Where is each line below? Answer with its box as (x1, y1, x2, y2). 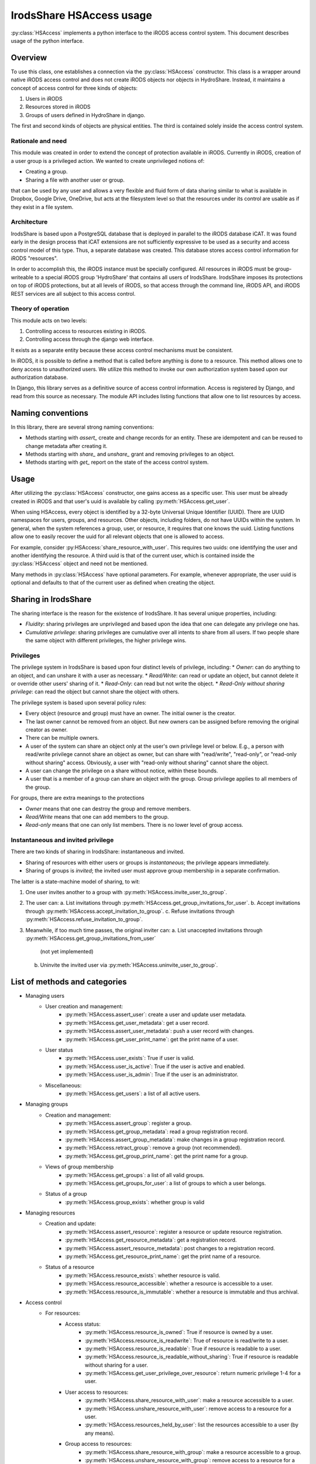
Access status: (65, 1321, 101, 1328)
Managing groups (25, 1101, 68, 1108)
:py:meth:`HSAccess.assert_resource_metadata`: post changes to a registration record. (65, 1244, 275, 1251)
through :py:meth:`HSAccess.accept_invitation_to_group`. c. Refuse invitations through (25, 908, 235, 915)
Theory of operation (11, 305, 70, 313)
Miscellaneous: (45, 1082, 82, 1089)
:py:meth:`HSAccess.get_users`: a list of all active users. (65, 1090, 201, 1097)
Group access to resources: (65, 1441, 132, 1448)
